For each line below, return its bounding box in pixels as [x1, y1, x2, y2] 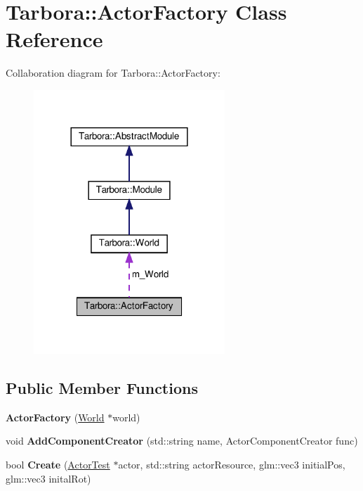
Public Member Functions [6, 376, 198, 398]
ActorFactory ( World [6, 409, 105, 424]
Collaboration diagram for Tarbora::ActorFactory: [6, 65, 220, 80]
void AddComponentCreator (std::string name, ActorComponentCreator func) [6, 433, 358, 448]
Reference [6, 25, 103, 53]
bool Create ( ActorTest [6, 457, 110, 471]
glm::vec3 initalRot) [6, 471, 91, 485]
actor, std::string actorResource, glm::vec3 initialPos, [118, 457, 345, 471]
